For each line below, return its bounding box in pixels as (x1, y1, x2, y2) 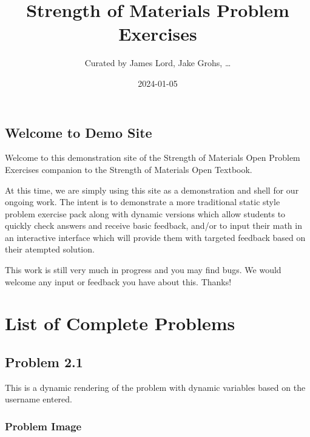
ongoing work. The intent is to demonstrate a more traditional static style (5, 195, 280, 208)
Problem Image (5, 418, 82, 433)
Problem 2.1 (5, 353, 83, 371)
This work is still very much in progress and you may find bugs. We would (5, 263, 281, 276)
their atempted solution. (5, 243, 95, 256)
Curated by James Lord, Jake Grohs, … (84, 56, 231, 69)
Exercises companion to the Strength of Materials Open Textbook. (5, 163, 252, 175)
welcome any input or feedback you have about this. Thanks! (5, 275, 232, 288)
